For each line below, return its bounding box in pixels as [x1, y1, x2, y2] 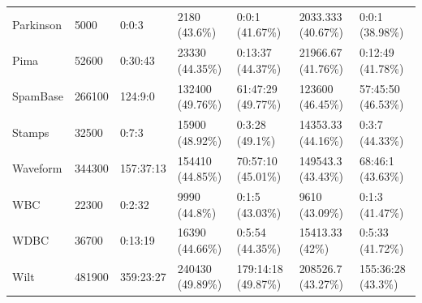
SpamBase [12, 87, 63, 105]
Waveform [12, 160, 62, 177]
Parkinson [12, 15, 62, 32]
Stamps [12, 123, 50, 140]
